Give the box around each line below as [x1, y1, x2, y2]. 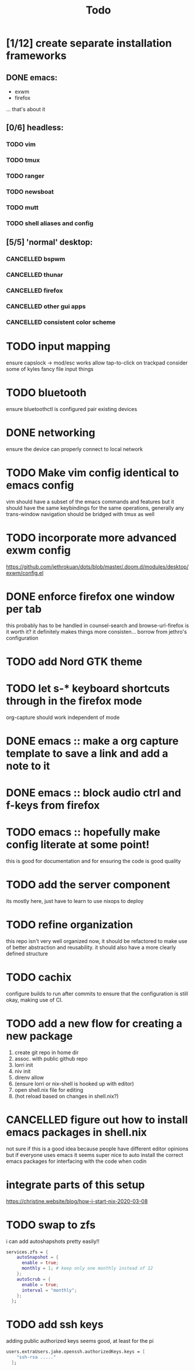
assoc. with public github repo [14, 1055, 88, 1062]
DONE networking [6, 426, 95, 439]
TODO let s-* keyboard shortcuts [6, 681, 170, 695]
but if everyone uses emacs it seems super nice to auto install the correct [6, 1151, 183, 1158]
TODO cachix [6, 971, 72, 984]
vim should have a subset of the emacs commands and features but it [6, 498, 175, 505]
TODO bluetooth [6, 386, 87, 400]
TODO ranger [6, 172, 45, 180]
